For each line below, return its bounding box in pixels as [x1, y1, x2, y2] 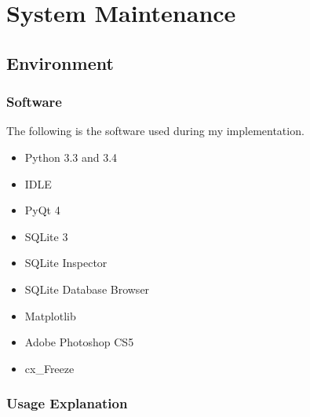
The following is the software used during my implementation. [6, 123, 305, 139]
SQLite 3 [24, 228, 68, 244]
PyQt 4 [24, 202, 60, 218]
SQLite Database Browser [24, 280, 150, 297]
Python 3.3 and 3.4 [24, 148, 118, 165]
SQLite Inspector [24, 254, 108, 271]
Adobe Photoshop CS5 [24, 334, 134, 350]
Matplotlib [24, 307, 76, 324]
